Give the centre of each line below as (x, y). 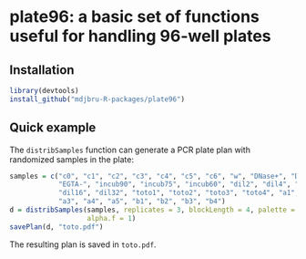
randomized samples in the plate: (72, 159)
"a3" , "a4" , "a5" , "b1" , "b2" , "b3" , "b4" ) (142, 202)
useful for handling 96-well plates (140, 36)
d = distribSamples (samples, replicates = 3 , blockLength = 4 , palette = (153, 210)
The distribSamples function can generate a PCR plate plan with (130, 150)
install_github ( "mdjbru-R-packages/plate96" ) (97, 99)
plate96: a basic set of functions (134, 17)
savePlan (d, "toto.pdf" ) (56, 227)
